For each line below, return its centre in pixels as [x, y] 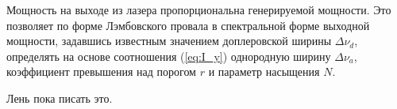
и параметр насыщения [264, 71]
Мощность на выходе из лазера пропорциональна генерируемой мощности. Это [199, 9]
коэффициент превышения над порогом [101, 71]
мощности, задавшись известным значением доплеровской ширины [169, 41]
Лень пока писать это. [60, 98]
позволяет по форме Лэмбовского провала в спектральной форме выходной [188, 25]
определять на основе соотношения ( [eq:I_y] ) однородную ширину [169, 56]
